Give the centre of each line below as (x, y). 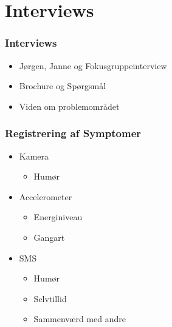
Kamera (34, 156)
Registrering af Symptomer (73, 133)
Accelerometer (46, 196)
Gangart (49, 237)
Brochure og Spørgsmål (63, 86)
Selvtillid (50, 298)
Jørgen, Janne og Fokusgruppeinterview (93, 65)
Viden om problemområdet (69, 106)
